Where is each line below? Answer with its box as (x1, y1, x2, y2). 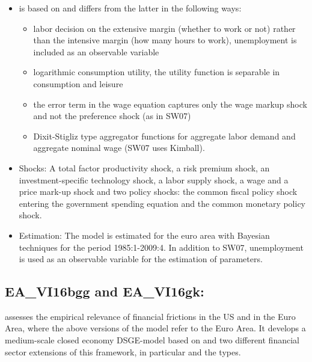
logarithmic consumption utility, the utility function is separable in (33, 66, 280, 78)
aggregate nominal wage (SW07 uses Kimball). (33, 141, 205, 154)
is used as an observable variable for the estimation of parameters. (19, 253, 263, 265)
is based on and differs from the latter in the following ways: (19, 2, 242, 14)
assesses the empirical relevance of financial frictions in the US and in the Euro (5, 310, 296, 322)
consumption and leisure (33, 77, 123, 90)
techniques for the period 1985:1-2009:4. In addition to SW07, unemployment (19, 241, 304, 253)
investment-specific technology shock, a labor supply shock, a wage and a (19, 173, 289, 186)
